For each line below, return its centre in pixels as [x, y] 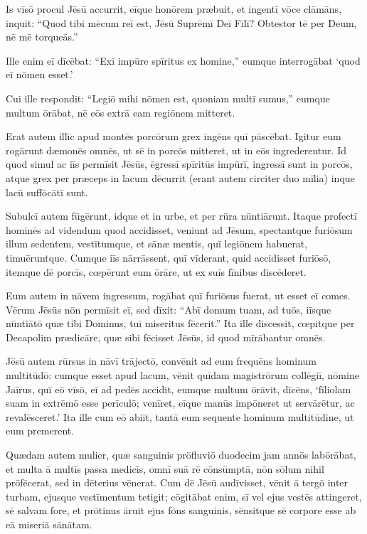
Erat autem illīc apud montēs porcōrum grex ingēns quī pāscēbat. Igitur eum [174, 136]
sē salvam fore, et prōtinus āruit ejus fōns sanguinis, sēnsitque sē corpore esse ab [181, 510]
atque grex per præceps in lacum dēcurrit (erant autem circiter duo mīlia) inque [180, 177]
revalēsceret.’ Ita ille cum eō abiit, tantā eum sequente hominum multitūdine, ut [180, 416]
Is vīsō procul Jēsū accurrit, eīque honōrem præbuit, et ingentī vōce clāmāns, [174, 9]
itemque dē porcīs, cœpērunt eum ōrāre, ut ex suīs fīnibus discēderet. [156, 271]
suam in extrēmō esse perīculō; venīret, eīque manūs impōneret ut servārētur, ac [180, 403]
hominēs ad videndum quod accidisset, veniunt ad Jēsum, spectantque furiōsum [179, 229]
